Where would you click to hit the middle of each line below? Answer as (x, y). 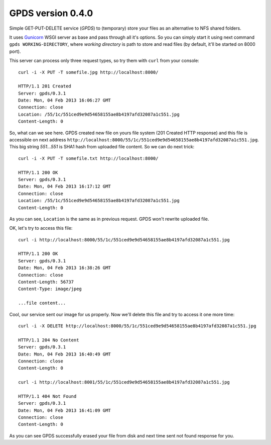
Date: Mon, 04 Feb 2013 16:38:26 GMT (65, 268)
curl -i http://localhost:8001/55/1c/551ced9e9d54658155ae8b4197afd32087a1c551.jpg (124, 382)
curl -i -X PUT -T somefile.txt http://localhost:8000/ (88, 158)
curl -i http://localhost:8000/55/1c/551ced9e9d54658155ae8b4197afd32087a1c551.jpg (124, 240)
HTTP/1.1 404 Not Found (47, 396)
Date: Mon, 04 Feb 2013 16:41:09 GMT (65, 410)
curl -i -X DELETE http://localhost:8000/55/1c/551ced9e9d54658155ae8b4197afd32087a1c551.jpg (137, 326)
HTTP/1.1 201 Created (45, 86)
